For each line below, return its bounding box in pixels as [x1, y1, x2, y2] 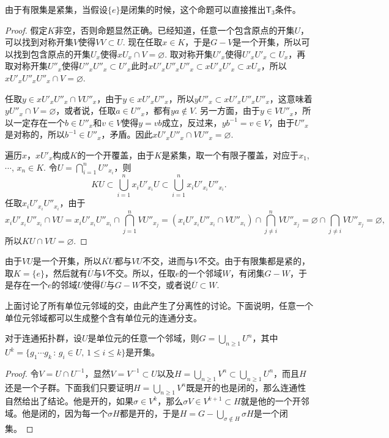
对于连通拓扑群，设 [5, 332, 82, 344]
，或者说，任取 [56, 104, 116, 117]
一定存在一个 [13, 116, 65, 128]
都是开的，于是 [119, 407, 180, 420]
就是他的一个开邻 [240, 395, 309, 407]
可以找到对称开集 [5, 35, 73, 48]
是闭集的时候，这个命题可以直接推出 [120, 3, 266, 15]
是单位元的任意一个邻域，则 [87, 332, 199, 344]
